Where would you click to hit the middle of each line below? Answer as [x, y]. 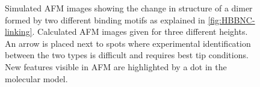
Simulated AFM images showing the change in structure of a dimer [129, 8]
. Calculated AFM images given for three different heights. [140, 31]
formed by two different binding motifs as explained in [105, 19]
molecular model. [36, 78]
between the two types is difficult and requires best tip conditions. [127, 55]
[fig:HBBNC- [231, 19]
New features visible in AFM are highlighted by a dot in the [116, 66]
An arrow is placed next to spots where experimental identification [128, 43]
